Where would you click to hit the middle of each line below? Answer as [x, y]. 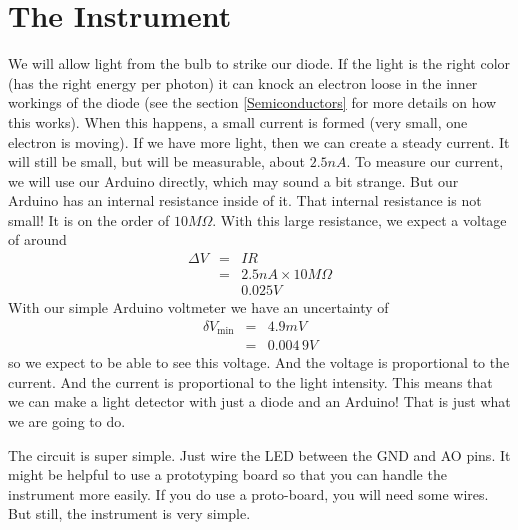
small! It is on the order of [89, 219]
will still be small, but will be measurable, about [157, 161]
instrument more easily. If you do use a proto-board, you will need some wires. [248, 493]
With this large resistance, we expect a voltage [363, 219]
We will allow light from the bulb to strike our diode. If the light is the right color [259, 63]
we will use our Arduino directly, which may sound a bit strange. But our [233, 180]
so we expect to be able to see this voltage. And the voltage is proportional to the [259, 362]
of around [37, 239]
